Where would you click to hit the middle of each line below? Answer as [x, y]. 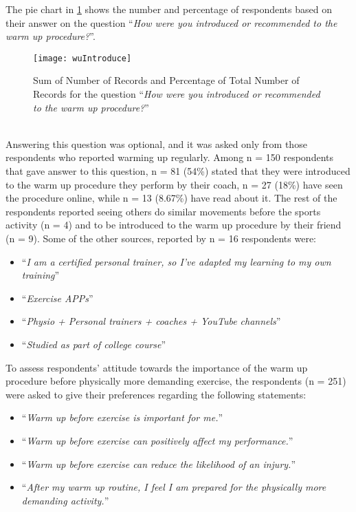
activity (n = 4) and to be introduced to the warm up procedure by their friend [174, 225]
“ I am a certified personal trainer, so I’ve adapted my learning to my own [176, 261]
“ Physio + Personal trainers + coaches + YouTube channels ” [151, 321]
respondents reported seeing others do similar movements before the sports [163, 211]
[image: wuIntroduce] [82, 58]
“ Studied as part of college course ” [94, 344]
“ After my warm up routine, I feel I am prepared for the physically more [174, 487]
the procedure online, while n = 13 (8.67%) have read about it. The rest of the [171, 198]
